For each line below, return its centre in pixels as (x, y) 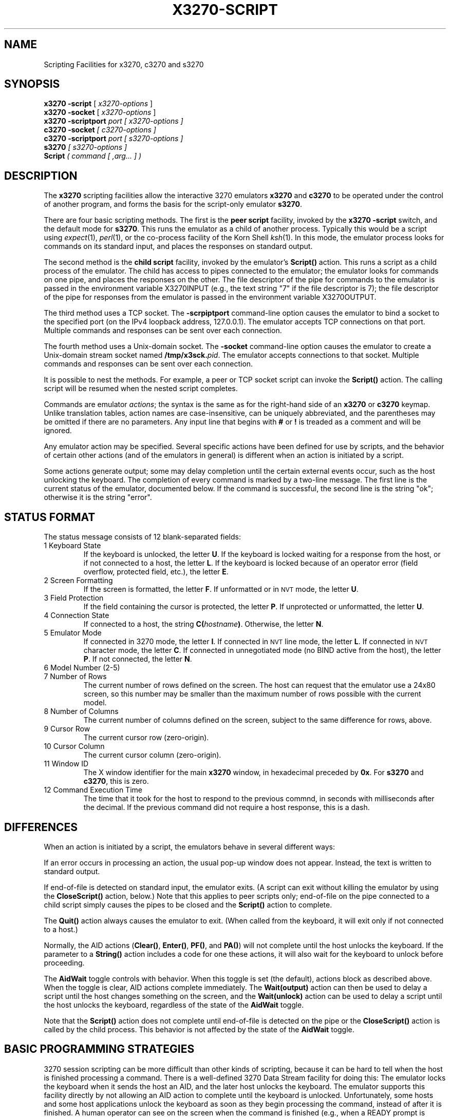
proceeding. (64, 962)
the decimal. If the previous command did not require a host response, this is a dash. (227, 807)
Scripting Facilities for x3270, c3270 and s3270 (124, 64)
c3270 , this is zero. (116, 781)
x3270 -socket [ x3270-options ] (100, 112)
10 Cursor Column (74, 746)
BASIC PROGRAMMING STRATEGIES (99, 1049)
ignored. (58, 431)
